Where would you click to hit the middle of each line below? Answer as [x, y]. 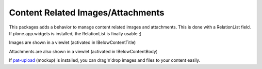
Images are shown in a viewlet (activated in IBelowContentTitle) [72, 42]
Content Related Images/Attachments [87, 13]
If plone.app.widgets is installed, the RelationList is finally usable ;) [75, 33]
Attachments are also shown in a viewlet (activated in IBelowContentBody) [83, 51]
